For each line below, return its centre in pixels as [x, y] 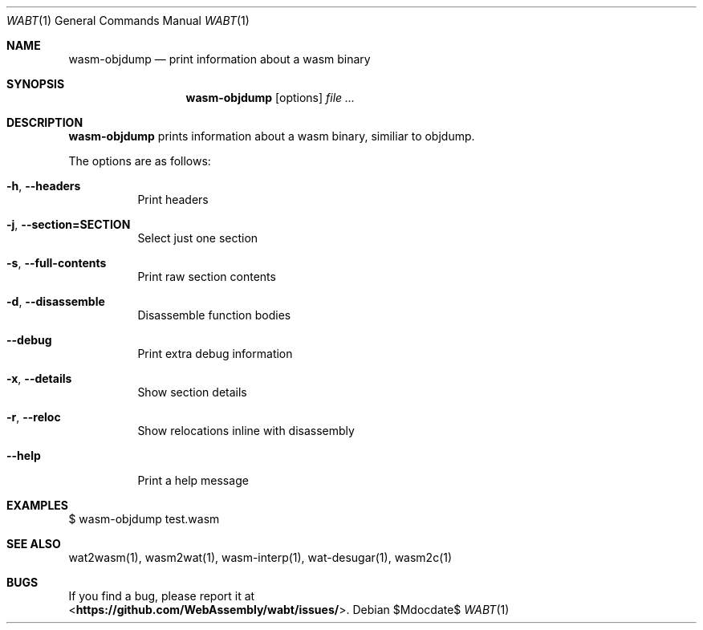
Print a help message [193, 480]
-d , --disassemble [56, 301]
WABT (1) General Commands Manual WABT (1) [128, 20]
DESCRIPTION [45, 122]
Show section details [192, 392]
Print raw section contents [207, 276]
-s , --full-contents [57, 263]
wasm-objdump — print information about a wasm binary [219, 59]
